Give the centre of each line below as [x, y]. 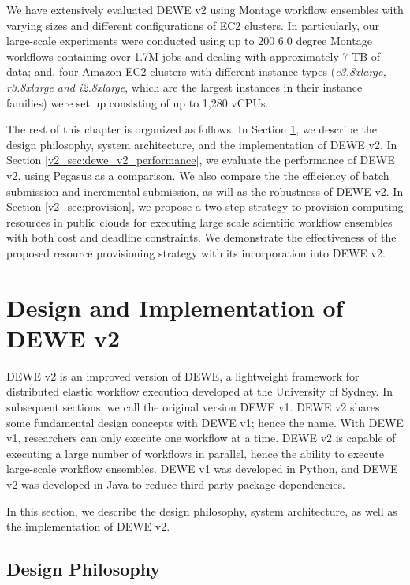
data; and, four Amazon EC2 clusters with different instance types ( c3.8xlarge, [196, 71]
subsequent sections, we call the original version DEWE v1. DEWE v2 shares [193, 407]
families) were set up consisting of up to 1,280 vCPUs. [138, 102]
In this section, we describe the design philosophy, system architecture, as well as [202, 510]
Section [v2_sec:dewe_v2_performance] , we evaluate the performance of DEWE [201, 160]
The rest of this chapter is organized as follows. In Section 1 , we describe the [192, 129]
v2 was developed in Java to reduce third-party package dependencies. [176, 484]
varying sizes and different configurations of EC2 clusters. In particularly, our [193, 25]
